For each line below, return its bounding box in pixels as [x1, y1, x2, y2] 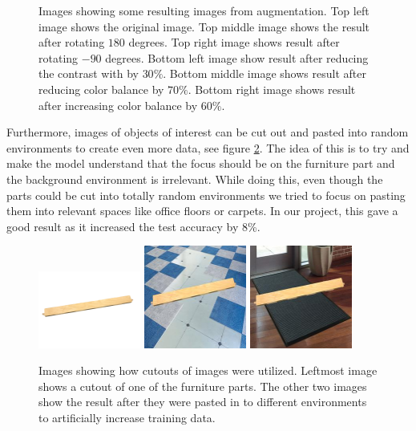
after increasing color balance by [38, 96, 198, 113]
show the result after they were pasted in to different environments [38, 393, 367, 410]
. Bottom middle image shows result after [163, 65, 366, 82]
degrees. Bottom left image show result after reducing [105, 49, 369, 66]
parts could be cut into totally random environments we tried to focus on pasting [6, 186, 406, 203]
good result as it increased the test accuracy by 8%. [6, 218, 261, 234]
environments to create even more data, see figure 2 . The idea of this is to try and [6, 139, 410, 156]
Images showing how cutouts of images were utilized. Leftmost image [38, 362, 378, 379]
